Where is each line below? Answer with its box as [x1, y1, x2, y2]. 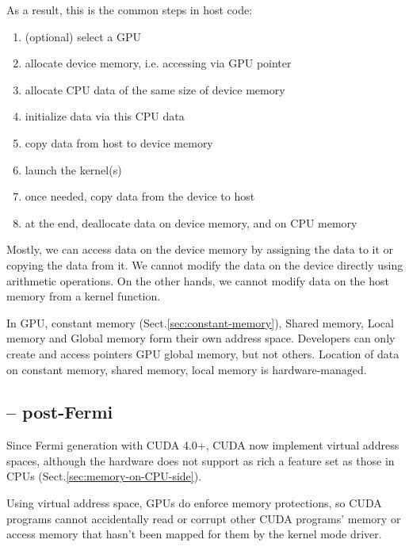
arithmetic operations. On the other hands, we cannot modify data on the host [6, 272, 389, 289]
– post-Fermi [6, 400, 113, 424]
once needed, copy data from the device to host [25, 188, 255, 205]
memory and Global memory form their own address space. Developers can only [6, 330, 396, 346]
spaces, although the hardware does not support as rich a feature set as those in [6, 452, 395, 469]
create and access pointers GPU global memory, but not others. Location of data [6, 345, 399, 361]
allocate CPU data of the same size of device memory [25, 81, 285, 98]
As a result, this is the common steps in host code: [6, 2, 253, 17]
